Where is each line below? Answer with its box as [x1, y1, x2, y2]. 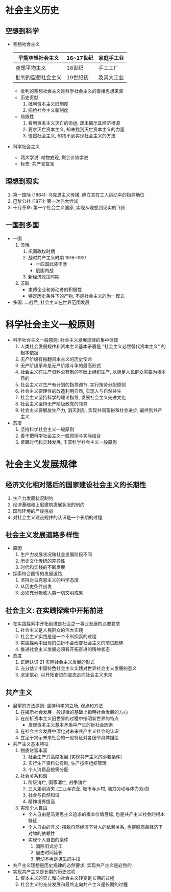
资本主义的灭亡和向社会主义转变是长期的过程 [20, 875, 115, 881]
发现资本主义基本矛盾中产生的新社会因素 [28, 722, 113, 728]
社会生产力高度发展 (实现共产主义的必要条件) [28, 754, 123, 760]
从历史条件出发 [20, 583, 52, 590]
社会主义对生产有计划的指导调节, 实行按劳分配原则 [20, 381, 126, 388]
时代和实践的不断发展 [20, 564, 65, 570]
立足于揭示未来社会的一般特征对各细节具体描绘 [20, 735, 119, 740]
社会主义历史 [5, 5, 60, 16]
